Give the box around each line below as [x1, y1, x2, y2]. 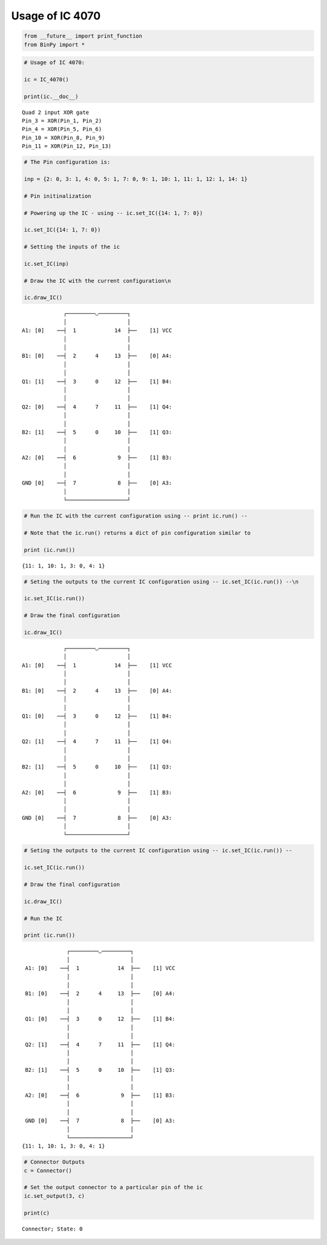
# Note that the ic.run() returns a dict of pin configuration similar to [24, 529, 251, 536]
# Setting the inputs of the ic [24, 243, 121, 251]
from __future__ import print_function [24, 33, 142, 39]
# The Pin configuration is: [24, 159, 111, 166]
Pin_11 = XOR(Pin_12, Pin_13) [22, 143, 112, 150]
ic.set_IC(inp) [24, 260, 69, 267]
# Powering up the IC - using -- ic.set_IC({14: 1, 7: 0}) [24, 210, 203, 216]
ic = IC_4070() [24, 76, 69, 83]
